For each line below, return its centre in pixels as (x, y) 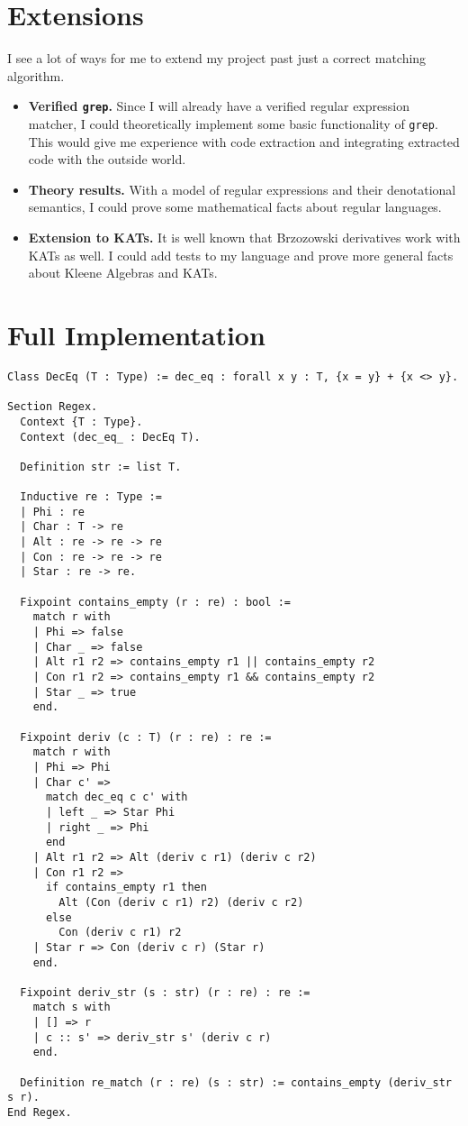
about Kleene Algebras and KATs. (123, 273)
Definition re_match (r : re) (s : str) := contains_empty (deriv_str (236, 1082)
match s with (72, 1007)
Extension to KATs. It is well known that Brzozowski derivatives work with (244, 237)
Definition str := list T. (101, 467)
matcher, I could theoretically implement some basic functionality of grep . (233, 123)
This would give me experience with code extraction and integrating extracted (244, 141)
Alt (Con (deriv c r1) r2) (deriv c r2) (181, 902)
